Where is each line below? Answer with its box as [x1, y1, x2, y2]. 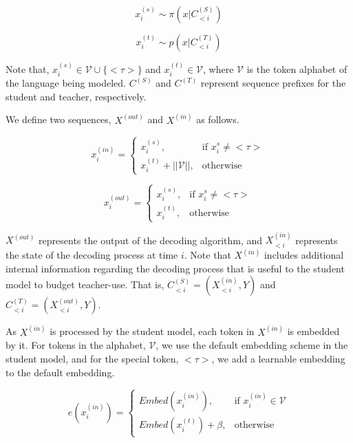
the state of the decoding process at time [6, 248, 178, 262]
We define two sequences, [6, 112, 111, 127]
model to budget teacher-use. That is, [6, 277, 164, 292]
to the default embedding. [6, 365, 115, 379]
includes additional [264, 248, 344, 262]
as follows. [196, 112, 239, 127]
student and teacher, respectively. [6, 89, 147, 103]
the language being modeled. [6, 76, 127, 90]
